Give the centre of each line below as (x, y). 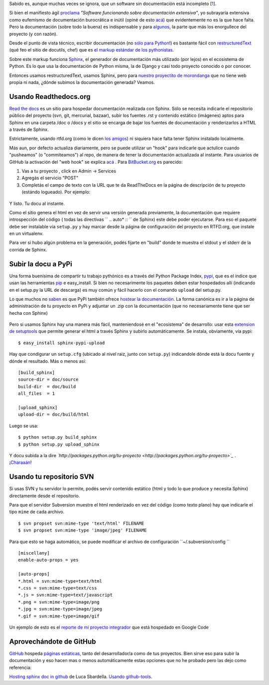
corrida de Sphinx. (28, 249)
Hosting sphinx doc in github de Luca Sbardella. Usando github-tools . (81, 677)
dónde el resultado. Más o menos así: (48, 361)
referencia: (20, 668)
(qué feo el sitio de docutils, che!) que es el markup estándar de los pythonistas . (92, 50)
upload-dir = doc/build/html (54, 414)
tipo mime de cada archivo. (37, 512)
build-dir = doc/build (47, 386)
